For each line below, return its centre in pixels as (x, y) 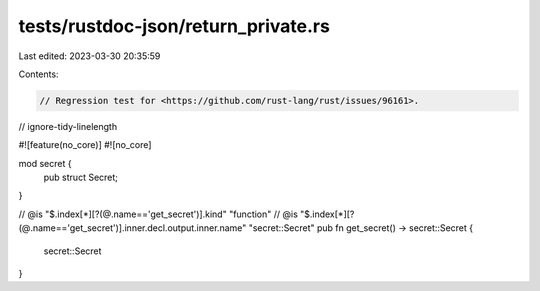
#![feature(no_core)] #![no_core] (85, 145)
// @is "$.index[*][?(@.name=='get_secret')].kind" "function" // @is (158, 214)
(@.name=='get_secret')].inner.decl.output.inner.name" (132, 228)
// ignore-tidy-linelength (68, 126)
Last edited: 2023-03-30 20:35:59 (89, 56)
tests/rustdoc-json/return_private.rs (174, 26)
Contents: (38, 74)
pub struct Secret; (81, 177)
